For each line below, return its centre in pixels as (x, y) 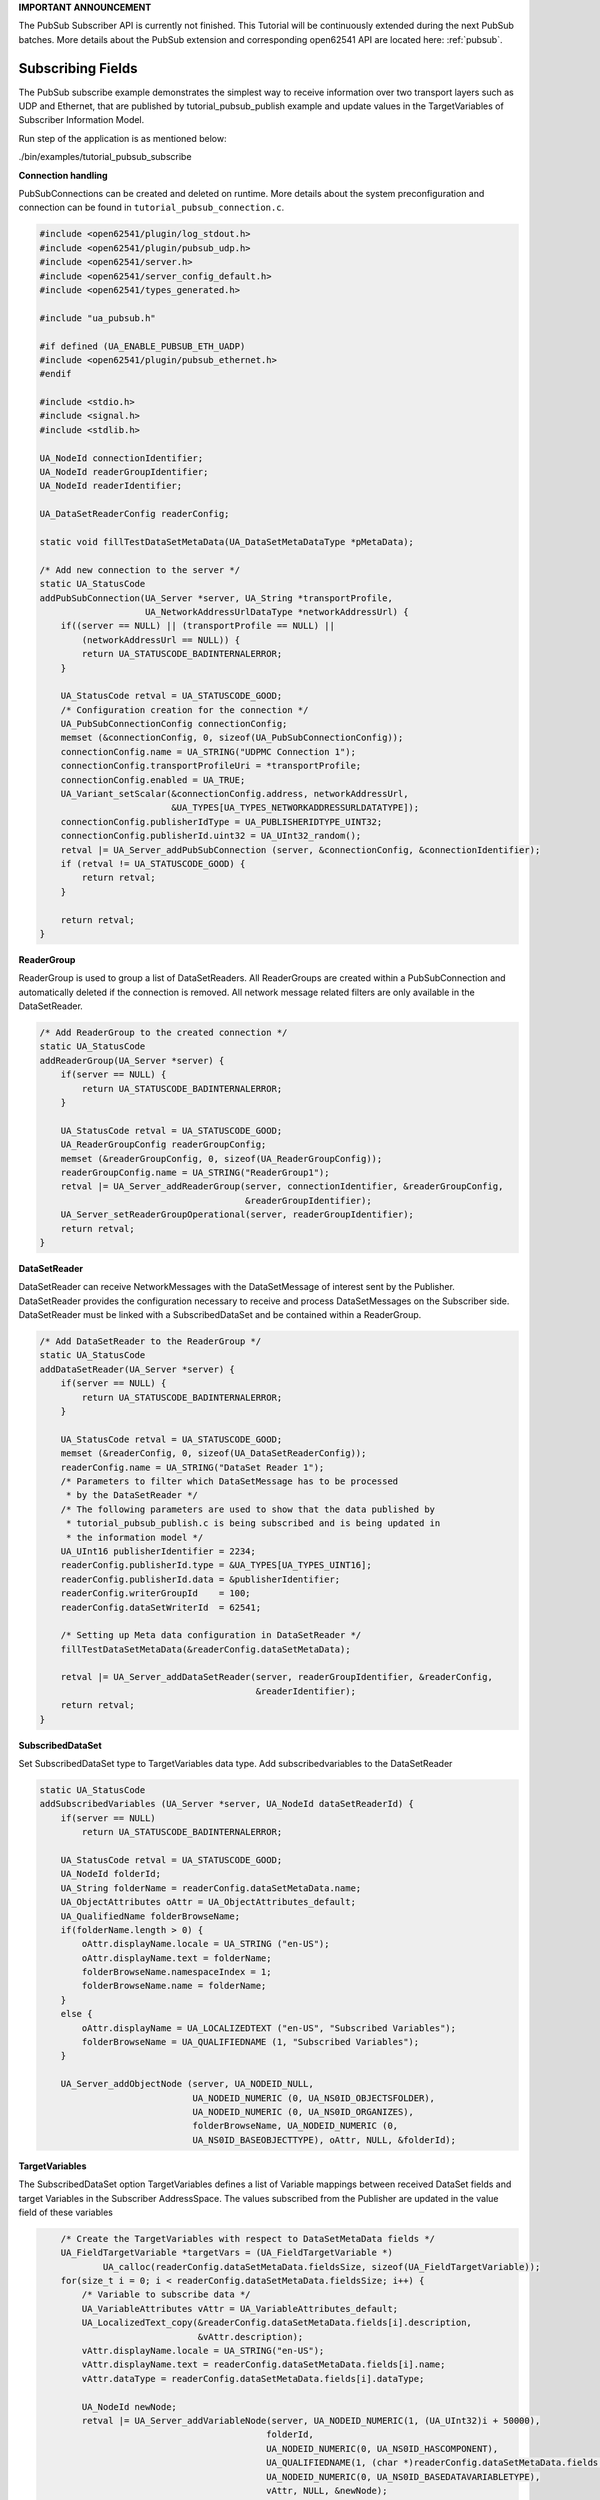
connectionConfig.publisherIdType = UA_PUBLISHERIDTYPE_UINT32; (221, 821)
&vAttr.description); (250, 2336)
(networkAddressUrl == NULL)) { (160, 639)
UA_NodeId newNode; (129, 2406)
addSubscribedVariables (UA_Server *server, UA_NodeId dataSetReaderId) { (227, 1804)
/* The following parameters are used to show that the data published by (247, 1509)
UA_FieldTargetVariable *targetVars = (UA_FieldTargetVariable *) (227, 2253)
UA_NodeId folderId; (111, 1874)
